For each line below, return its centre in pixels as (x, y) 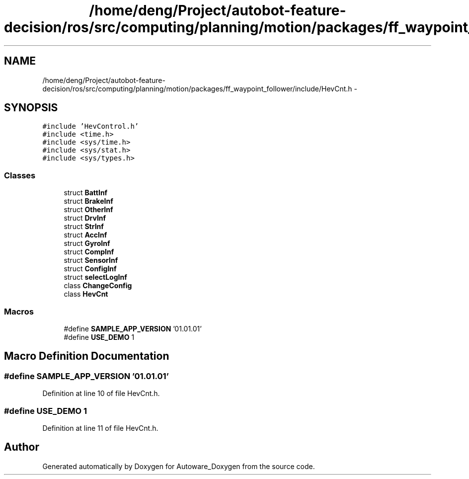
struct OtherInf (88, 210)
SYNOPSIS (31, 108)
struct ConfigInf (90, 269)
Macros (19, 311)
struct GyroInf (87, 243)
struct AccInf (85, 235)
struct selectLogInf (95, 277)
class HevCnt (86, 294)
